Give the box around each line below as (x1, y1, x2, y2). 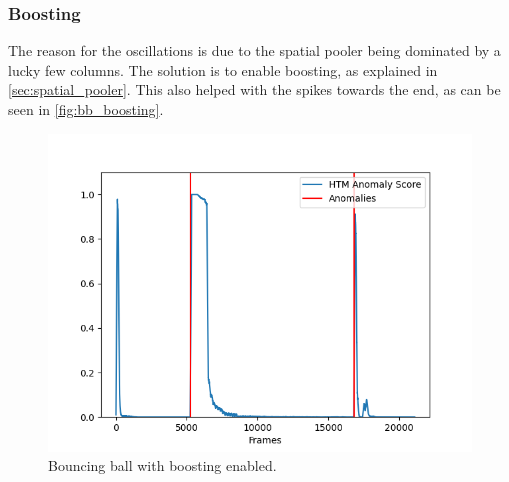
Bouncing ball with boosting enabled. (48, 455, 277, 476)
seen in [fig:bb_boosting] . (8, 99, 164, 119)
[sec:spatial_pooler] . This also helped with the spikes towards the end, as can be (8, 79, 501, 100)
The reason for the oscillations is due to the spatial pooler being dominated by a (8, 40, 501, 61)
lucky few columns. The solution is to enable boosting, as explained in (8, 59, 438, 80)
